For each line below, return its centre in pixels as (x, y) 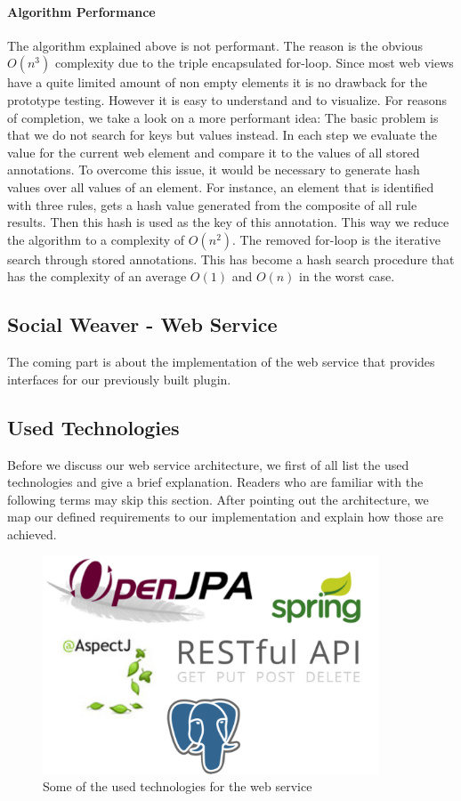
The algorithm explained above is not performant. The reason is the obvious (215, 45)
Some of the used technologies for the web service (178, 786)
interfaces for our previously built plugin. (119, 379)
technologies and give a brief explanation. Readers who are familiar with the (215, 482)
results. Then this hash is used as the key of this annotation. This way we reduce (228, 222)
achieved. (32, 534)
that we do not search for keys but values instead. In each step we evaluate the (222, 135)
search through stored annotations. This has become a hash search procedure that (231, 259)
